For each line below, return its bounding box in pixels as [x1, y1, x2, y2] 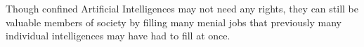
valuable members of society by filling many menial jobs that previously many [6, 15, 342, 29]
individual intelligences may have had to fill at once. [6, 28, 230, 43]
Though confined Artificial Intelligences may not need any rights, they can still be [6, 1, 358, 15]
